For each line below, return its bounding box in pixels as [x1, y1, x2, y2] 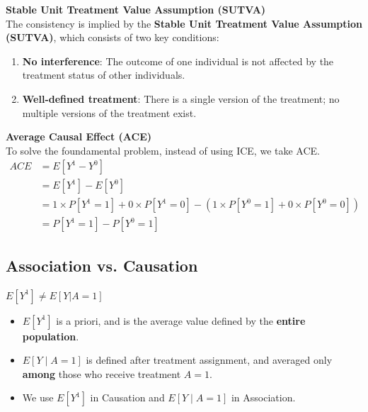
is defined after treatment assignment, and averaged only [86, 352, 333, 367]
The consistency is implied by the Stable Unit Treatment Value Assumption [6, 16, 362, 30]
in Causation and [90, 390, 165, 405]
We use [22, 390, 54, 405]
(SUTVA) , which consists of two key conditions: [6, 30, 219, 45]
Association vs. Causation [6, 254, 198, 276]
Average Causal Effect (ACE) [6, 129, 152, 144]
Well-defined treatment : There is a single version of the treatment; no [22, 91, 340, 106]
